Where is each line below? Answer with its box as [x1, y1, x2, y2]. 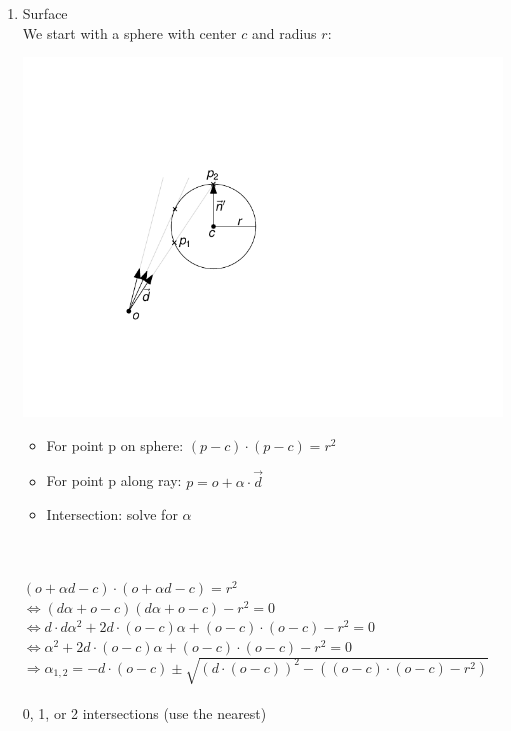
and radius [251, 22, 317, 43]
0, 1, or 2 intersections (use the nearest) [22, 702, 267, 723]
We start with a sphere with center [22, 22, 237, 43]
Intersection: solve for [46, 504, 178, 525]
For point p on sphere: [46, 434, 184, 455]
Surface [22, 2, 68, 23]
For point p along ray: [46, 470, 182, 491]
